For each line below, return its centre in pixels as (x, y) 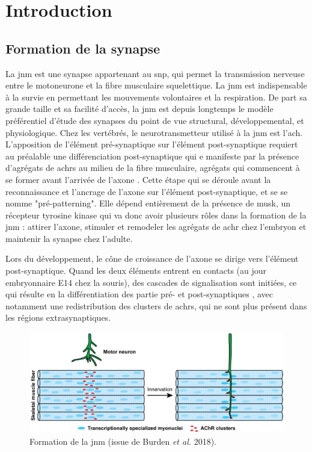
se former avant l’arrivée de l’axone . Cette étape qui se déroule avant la (138, 179)
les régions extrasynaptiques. (58, 317)
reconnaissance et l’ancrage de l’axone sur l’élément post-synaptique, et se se (147, 191)
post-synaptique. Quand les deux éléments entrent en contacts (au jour (136, 271)
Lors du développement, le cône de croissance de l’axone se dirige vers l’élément (152, 259)
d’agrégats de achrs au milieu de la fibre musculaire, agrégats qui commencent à (153, 168)
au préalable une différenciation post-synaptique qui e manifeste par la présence (152, 156)
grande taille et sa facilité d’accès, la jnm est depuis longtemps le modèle (139, 109)
